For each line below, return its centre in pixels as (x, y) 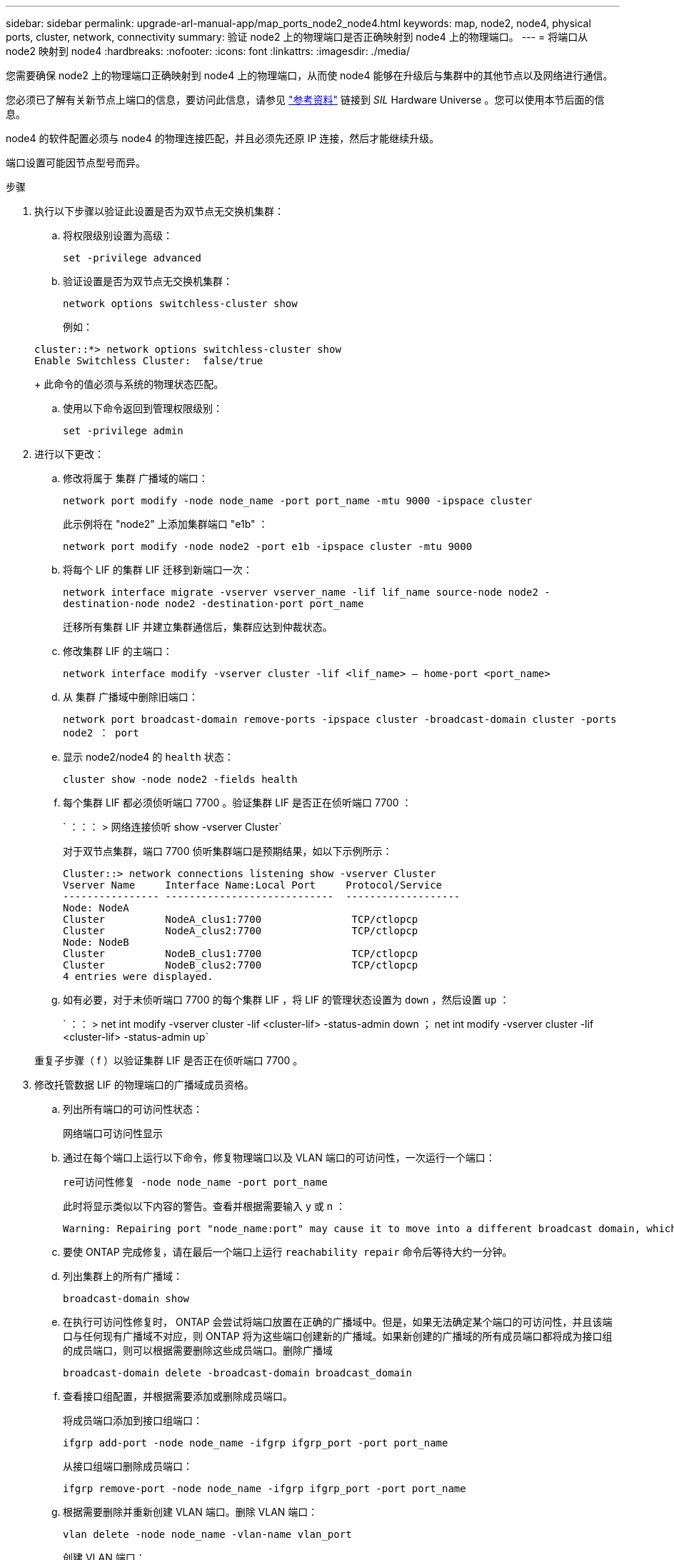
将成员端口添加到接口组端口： (133, 1420)
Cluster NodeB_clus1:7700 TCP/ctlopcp (241, 954)
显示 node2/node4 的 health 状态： (149, 757)
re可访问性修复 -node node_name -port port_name (195, 1182)
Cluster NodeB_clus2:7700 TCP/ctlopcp (241, 965)
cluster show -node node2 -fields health (180, 779)
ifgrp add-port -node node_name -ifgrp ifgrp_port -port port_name (256, 1443)
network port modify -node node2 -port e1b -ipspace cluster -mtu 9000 (268, 546)
